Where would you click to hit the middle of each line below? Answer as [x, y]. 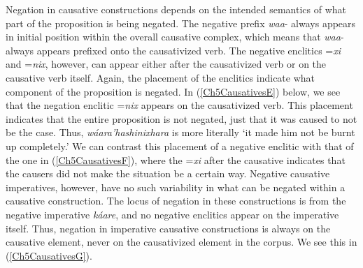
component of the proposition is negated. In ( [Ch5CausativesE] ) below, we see [173, 91]
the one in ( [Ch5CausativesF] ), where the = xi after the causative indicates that [176, 159]
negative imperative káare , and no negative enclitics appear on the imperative [172, 214]
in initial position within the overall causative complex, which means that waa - [175, 37]
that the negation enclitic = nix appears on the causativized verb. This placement [179, 105]
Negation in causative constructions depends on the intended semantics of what [176, 9]
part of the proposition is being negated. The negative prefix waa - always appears [181, 23]
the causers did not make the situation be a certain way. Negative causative [168, 173]
